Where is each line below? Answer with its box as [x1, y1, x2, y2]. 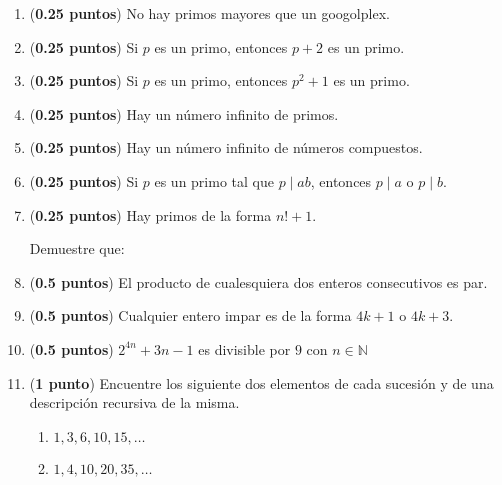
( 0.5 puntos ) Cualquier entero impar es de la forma [29, 305, 352, 326]
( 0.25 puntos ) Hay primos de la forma [29, 204, 272, 225]
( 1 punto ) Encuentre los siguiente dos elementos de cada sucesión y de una [29, 372, 494, 393]
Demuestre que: [29, 238, 125, 259]
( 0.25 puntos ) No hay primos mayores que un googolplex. [29, 3, 390, 23]
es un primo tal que [154, 170, 274, 191]
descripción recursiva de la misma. [29, 392, 240, 413]
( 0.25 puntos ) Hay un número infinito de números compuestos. [29, 137, 423, 158]
